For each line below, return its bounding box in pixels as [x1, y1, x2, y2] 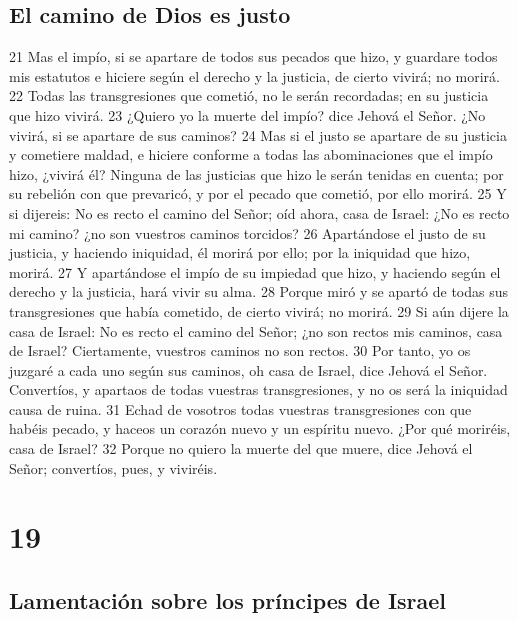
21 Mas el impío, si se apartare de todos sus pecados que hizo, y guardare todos [9, 46, 498, 67]
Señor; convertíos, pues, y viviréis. [9, 457, 218, 478]
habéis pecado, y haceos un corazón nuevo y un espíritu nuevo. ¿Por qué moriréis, [9, 418, 511, 439]
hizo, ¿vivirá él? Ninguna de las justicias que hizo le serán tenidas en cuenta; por [9, 163, 504, 184]
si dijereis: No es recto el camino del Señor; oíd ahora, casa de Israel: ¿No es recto [9, 202, 510, 223]
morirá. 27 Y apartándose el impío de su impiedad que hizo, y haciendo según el [9, 261, 501, 282]
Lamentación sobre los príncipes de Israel [9, 585, 447, 616]
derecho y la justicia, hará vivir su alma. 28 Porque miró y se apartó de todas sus [9, 281, 509, 302]
